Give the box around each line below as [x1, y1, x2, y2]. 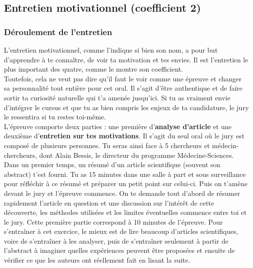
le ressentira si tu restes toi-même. [4, 112, 106, 122]
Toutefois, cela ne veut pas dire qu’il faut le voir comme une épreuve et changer [4, 73, 242, 83]
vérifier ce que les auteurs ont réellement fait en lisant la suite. [4, 255, 190, 265]
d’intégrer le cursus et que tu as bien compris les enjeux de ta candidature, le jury [4, 102, 249, 112]
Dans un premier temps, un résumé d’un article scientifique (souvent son [4, 159, 221, 170]
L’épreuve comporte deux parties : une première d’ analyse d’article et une [4, 121, 232, 131]
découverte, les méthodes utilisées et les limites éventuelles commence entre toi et [4, 207, 247, 217]
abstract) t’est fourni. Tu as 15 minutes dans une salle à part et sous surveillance [4, 169, 246, 179]
